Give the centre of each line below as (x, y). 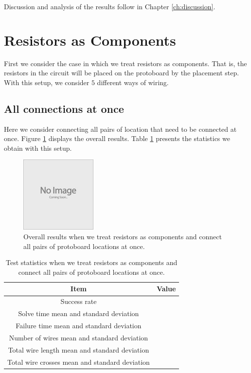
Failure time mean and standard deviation (79, 325)
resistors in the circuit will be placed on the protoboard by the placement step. (122, 73)
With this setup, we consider (47, 82)
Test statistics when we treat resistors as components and (92, 262)
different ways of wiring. (133, 82)
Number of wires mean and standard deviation (79, 337)
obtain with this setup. (38, 148)
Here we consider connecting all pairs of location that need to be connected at (120, 129)
